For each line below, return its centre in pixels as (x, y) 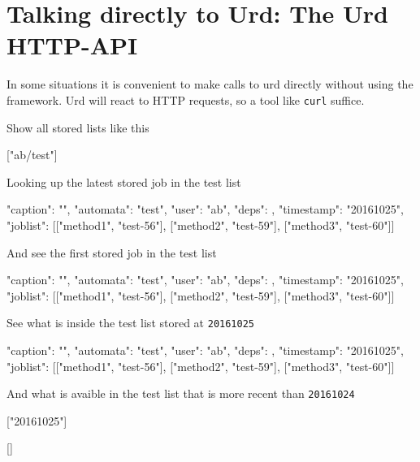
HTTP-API (72, 45)
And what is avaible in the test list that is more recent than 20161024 (181, 393)
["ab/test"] (32, 155)
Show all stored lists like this (78, 127)
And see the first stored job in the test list (112, 252)
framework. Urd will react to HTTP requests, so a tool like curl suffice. (186, 99)
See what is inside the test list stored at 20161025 (130, 323)
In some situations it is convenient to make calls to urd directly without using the (210, 84)
